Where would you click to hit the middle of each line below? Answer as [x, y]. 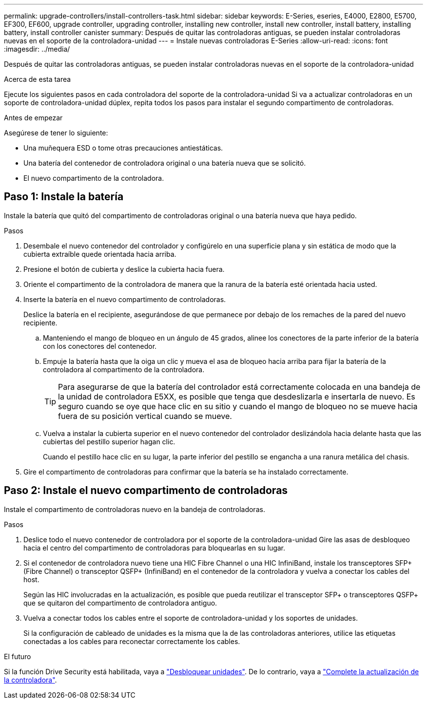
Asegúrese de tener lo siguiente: [56, 133]
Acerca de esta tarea [38, 79]
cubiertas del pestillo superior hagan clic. [109, 441]
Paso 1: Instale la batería [64, 197]
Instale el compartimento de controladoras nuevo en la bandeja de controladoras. [135, 509]
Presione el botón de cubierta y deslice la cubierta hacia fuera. [124, 269]
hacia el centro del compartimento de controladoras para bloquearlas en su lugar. [155, 548]
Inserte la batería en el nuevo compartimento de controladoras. [125, 299]
